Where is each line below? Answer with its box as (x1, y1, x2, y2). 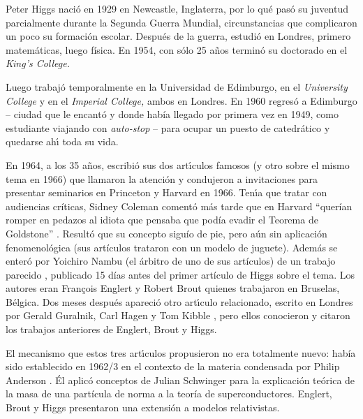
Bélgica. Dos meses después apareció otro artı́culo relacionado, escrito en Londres (6, 294, 353, 309)
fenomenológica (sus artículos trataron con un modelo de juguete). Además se (6, 240, 338, 254)
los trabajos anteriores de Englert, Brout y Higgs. (6, 322, 217, 337)
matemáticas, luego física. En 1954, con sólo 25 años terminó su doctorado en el (6, 42, 348, 57)
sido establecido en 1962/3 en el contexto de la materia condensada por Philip (6, 359, 340, 374)
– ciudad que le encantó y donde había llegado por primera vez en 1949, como (6, 107, 339, 122)
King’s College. (6, 56, 71, 71)
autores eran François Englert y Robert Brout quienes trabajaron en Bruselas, (6, 281, 340, 295)
